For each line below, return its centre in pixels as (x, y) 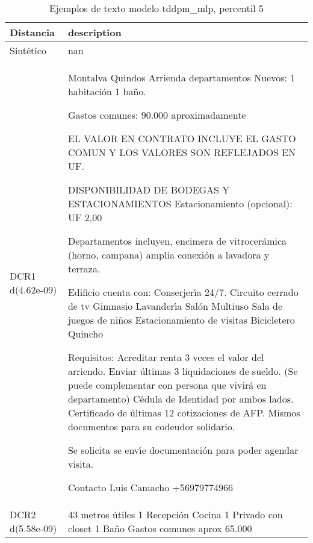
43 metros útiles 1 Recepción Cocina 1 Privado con (175, 514)
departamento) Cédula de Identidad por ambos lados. (181, 399)
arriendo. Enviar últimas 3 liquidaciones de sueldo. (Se (183, 371)
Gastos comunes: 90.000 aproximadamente (157, 115)
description (95, 32)
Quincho (85, 334)
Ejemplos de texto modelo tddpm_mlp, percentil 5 (156, 8)
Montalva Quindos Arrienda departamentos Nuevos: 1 (181, 77)
